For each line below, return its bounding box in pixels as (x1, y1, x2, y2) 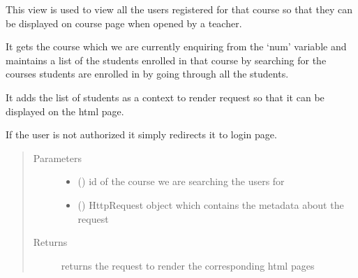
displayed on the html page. (6, 103, 124, 118)
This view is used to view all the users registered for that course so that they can (6, 2, 352, 16)
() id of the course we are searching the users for (77, 174, 285, 189)
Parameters (33, 150, 82, 165)
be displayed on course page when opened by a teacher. (6, 15, 242, 30)
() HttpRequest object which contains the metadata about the (77, 197, 344, 212)
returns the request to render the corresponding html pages (61, 258, 315, 272)
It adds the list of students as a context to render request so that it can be (6, 89, 325, 104)
